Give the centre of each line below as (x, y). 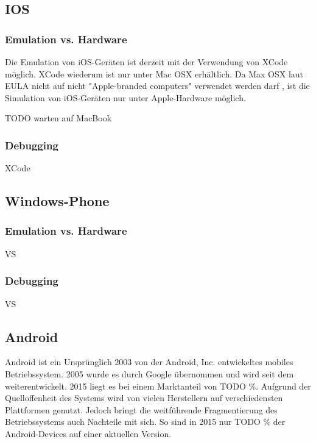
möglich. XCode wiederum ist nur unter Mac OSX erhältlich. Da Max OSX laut (154, 73)
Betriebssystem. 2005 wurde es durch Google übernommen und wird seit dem (149, 373)
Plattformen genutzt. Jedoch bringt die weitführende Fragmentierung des (141, 409)
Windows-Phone (57, 201)
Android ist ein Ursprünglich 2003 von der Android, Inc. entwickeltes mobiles (149, 362)
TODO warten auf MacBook (58, 118)
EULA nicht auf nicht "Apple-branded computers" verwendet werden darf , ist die (157, 86)
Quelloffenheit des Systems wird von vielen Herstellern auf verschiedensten (144, 398)
